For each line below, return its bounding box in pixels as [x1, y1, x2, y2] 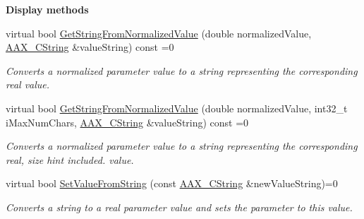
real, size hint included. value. [6, 152, 134, 167]
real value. [6, 77, 50, 92]
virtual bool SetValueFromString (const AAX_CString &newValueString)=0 [6, 176, 338, 191]
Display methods [6, 2, 89, 16]
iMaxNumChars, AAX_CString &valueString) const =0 [6, 114, 249, 129]
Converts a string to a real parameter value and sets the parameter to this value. [6, 199, 353, 214]
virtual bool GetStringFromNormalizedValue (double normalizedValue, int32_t [6, 100, 348, 115]
